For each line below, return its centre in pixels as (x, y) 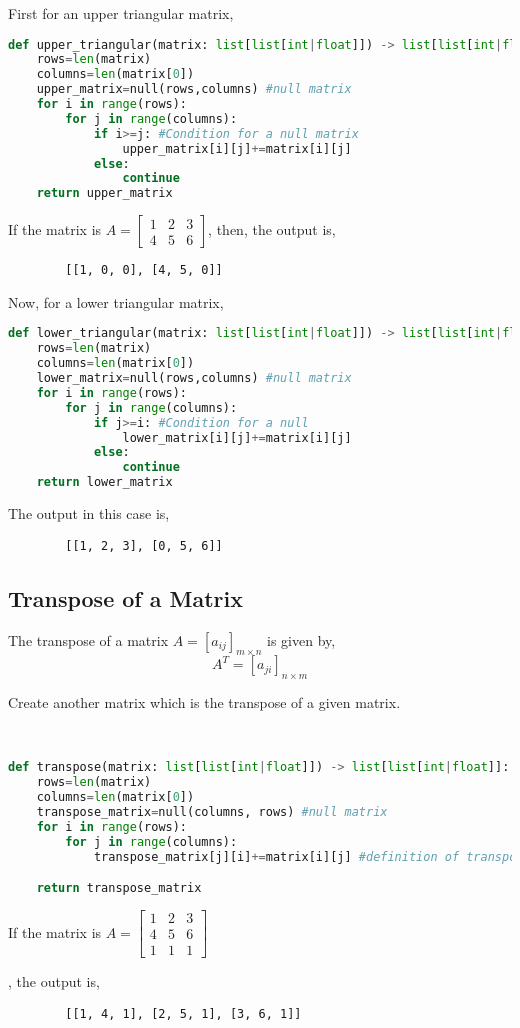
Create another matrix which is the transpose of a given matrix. (204, 702)
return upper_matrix (104, 193)
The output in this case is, (89, 513)
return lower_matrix (104, 482)
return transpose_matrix (119, 888)
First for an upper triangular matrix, (121, 13)
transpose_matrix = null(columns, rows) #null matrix (212, 811)
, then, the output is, (272, 229)
